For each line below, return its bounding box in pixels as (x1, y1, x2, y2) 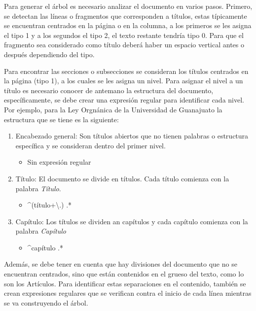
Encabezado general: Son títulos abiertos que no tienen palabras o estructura (15, 131, 249, 141)
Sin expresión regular (27, 157, 91, 167)
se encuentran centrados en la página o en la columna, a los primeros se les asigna (4, 20, 252, 31)
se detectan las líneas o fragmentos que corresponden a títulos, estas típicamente (4, 10, 247, 21)
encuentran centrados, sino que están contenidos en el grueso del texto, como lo (4, 269, 244, 279)
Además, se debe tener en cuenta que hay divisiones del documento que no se (4, 259, 237, 269)
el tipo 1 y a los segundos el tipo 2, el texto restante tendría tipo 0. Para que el (4, 30, 244, 40)
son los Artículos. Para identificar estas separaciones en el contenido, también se (4, 278, 246, 288)
